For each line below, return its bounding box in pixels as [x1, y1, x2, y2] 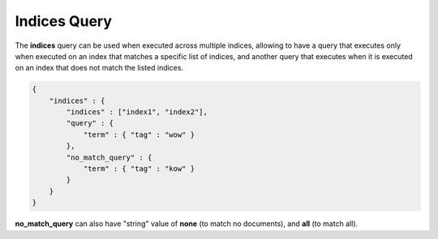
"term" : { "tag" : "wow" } [83, 130, 195, 139]
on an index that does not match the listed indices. [15, 63, 184, 73]
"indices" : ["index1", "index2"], [66, 108, 208, 117]
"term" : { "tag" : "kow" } [83, 164, 195, 173]
